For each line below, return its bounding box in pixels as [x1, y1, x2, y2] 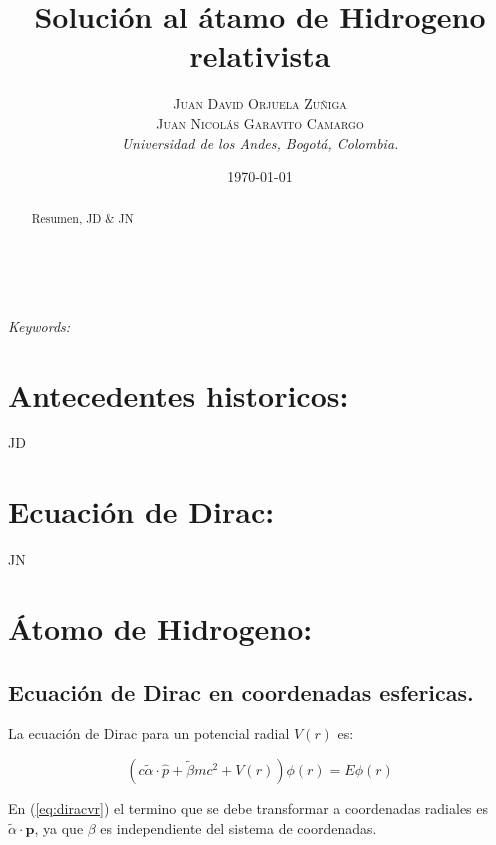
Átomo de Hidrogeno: [8, 607, 313, 648]
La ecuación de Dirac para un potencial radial [8, 723, 290, 744]
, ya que [34, 817, 84, 838]
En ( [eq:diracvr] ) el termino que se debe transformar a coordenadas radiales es [8, 797, 489, 818]
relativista [189, 35, 331, 76]
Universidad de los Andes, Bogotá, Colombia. [121, 132, 399, 153]
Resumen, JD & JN [31, 210, 134, 227]
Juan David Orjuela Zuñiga [173, 93, 347, 114]
